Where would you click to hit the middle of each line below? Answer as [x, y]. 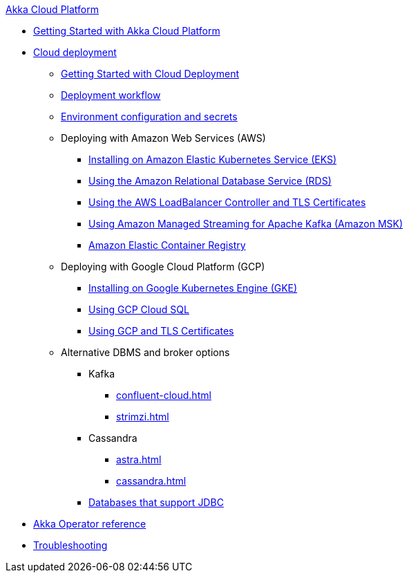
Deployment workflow [111, 95]
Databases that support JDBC [156, 502]
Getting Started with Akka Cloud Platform [127, 31]
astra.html [139, 459]
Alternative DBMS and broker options [145, 352]
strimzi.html [143, 417]
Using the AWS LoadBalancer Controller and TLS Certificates [227, 202]
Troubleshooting [70, 545]
